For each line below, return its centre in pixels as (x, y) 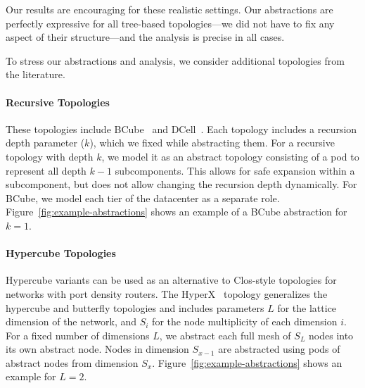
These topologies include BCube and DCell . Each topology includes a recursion (181, 129)
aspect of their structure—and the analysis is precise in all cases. (145, 37)
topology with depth (50, 156)
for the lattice (307, 307)
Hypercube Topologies (61, 253)
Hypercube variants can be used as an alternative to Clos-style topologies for (171, 280)
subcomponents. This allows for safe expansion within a (235, 170)
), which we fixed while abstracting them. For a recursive (212, 143)
